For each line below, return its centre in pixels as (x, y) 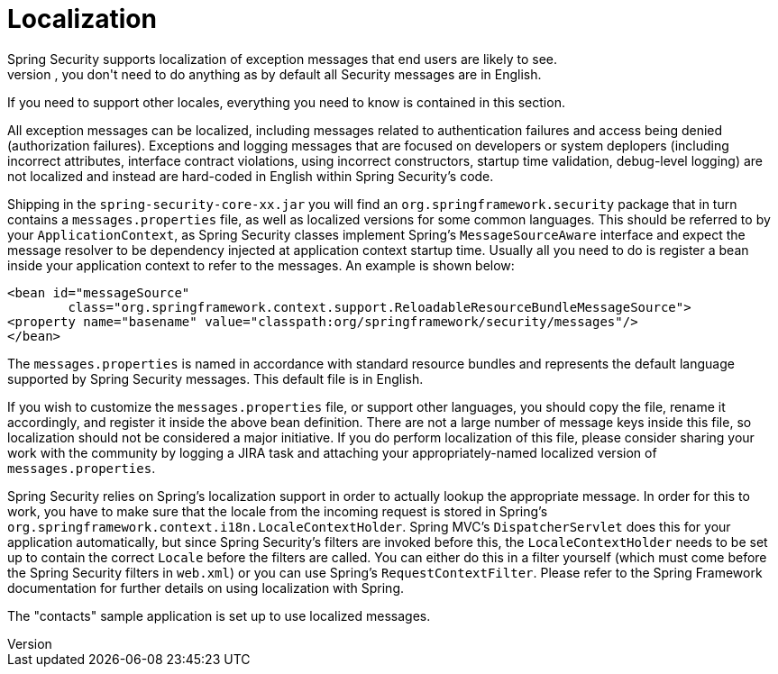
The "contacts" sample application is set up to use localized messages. (219, 615)
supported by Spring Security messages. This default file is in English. (215, 378)
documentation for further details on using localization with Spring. (206, 587)
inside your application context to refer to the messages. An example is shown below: (261, 265)
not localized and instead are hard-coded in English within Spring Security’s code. (251, 176)
